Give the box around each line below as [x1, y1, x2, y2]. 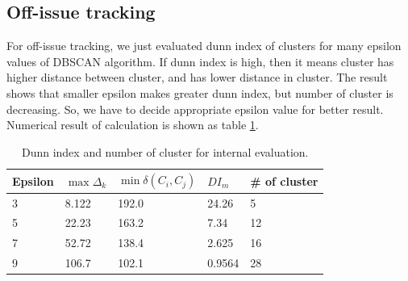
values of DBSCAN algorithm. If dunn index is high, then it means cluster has [6, 52, 394, 69]
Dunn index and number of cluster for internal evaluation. [21, 143, 309, 160]
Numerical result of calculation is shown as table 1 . [6, 116, 259, 133]
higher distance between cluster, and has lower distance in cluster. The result [6, 69, 388, 86]
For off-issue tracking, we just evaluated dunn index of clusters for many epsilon [6, 37, 402, 54]
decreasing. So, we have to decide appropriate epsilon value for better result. [6, 100, 384, 117]
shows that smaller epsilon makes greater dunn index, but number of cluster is [6, 84, 393, 101]
